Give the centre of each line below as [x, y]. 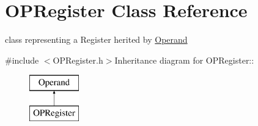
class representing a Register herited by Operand [96, 39]
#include [22, 60]
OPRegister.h [78, 60]
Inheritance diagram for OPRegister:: [184, 60]
